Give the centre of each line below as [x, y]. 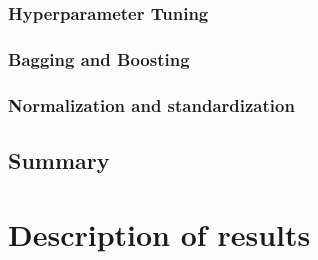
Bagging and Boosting [99, 58]
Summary [59, 159]
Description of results [159, 233]
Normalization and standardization [151, 104]
